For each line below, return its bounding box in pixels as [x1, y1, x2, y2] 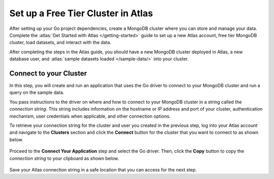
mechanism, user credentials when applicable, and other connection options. [9, 113, 171, 119]
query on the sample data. [9, 89, 64, 96]
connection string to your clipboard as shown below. [9, 155, 119, 161]
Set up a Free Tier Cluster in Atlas [9, 8, 153, 19]
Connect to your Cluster [9, 69, 87, 78]
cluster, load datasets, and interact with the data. [9, 40, 112, 46]
